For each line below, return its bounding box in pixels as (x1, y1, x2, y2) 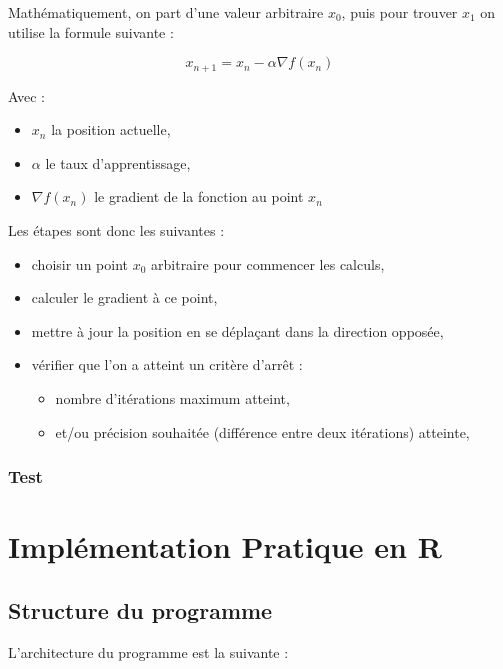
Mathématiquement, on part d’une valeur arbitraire (8, 2, 324, 22)
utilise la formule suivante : (8, 21, 174, 42)
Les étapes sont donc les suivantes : (8, 220, 225, 241)
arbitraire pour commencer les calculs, (151, 253, 385, 274)
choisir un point (31, 253, 128, 274)
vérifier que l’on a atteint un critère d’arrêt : (31, 354, 303, 375)
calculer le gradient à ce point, (31, 287, 218, 308)
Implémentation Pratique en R (8, 526, 442, 567)
